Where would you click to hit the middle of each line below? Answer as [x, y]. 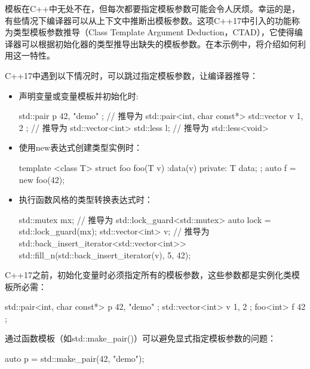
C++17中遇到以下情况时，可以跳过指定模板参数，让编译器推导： [131, 75]
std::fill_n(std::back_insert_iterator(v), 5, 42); [105, 254]
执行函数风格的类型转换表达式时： [86, 199]
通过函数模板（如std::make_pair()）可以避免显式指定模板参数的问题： [140, 338]
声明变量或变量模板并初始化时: [79, 95]
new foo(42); [42, 179]
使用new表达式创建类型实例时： [80, 147]
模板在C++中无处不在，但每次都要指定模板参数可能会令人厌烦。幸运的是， [152, 8]
